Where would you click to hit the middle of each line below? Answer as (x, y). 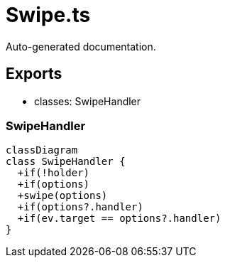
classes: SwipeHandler (88, 101)
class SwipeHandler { (66, 162)
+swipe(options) (62, 196)
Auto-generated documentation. (81, 46)
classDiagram (42, 150)
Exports (34, 74)
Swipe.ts (48, 15)
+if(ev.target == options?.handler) (119, 219)
